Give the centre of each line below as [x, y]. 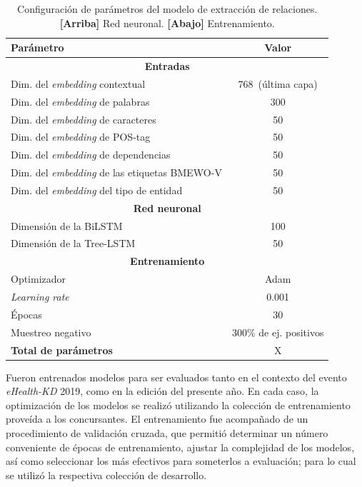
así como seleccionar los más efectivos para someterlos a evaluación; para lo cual [181, 461]
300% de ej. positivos [278, 332]
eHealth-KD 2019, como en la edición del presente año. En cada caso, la [162, 391]
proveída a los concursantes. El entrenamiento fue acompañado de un [157, 419]
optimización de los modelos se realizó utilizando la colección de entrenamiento [178, 405]
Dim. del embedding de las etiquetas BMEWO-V [116, 172]
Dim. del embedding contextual [78, 83]
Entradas [167, 66]
